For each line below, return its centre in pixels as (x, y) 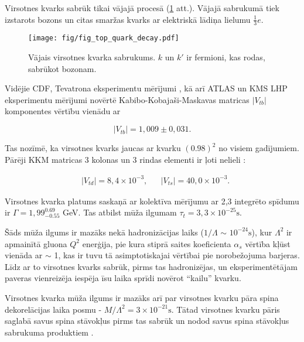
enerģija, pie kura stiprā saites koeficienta (157, 243)
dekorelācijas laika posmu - (53, 309)
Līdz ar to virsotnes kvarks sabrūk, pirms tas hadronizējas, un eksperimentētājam (151, 266)
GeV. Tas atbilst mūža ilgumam (120, 212)
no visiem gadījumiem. (259, 148)
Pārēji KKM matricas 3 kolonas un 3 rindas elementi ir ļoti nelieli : (125, 159)
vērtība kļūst (268, 243)
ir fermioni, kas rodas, (226, 57)
